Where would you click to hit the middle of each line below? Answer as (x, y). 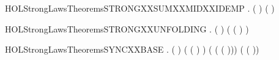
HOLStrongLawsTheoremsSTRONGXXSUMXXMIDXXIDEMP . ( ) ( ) (140, 8)
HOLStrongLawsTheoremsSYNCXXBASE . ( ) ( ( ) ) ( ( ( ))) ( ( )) (132, 49)
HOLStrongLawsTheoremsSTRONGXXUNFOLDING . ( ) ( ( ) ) (127, 28)
